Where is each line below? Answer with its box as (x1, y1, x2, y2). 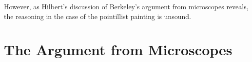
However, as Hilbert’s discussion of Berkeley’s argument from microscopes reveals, (4, 1, 249, 11)
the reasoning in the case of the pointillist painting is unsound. (4, 11, 191, 21)
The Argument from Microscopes (4, 40, 233, 60)
